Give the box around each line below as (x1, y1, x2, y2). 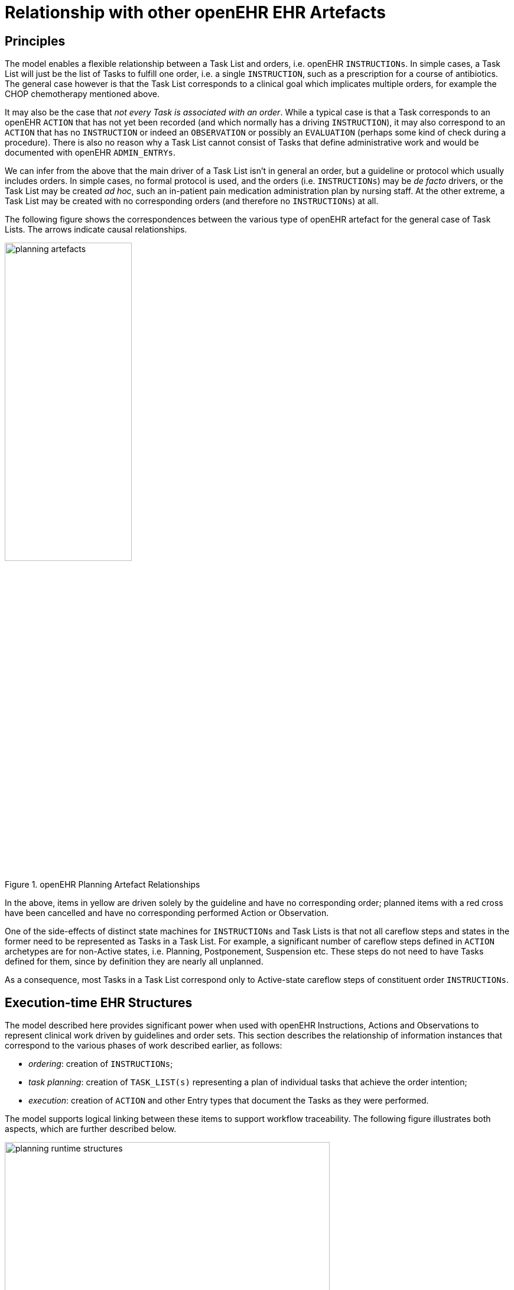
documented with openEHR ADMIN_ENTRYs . (5, 147, 176, 158)
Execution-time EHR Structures (5, 995, 193, 1010)
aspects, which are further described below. (5, 1124, 177, 1134)
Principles (5, 33, 66, 49)
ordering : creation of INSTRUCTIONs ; (28, 1059, 173, 1069)
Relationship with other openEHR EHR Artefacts (5, 2, 386, 22)
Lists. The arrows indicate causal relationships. (5, 224, 187, 235)
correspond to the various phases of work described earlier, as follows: (5, 1040, 282, 1051)
